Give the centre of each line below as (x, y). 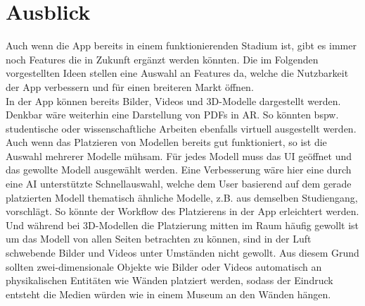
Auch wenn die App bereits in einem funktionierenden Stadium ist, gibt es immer (181, 45)
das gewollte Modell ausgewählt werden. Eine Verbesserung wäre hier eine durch (179, 170)
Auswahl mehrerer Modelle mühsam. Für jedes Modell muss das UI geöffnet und (179, 155)
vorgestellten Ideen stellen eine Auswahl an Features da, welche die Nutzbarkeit (177, 73)
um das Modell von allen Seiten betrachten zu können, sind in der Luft (159, 239)
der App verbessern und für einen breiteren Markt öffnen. (130, 86)
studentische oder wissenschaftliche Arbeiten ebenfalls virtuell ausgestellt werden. (181, 128)
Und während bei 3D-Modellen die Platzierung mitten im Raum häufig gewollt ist (182, 225)
